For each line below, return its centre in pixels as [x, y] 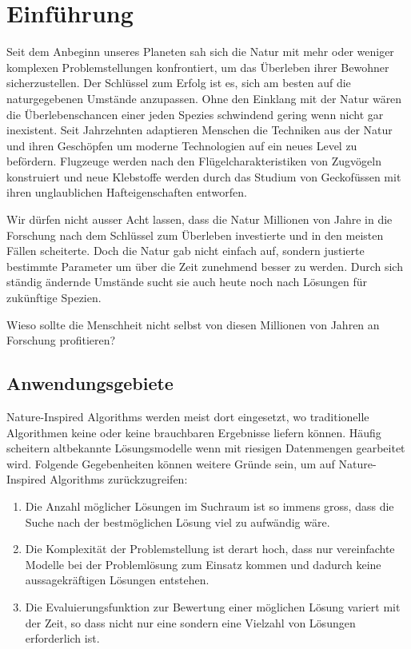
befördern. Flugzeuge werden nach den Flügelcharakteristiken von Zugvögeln [194, 161]
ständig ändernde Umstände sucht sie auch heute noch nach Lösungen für [187, 282]
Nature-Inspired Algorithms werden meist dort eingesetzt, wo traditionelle [188, 417]
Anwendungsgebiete [90, 383]
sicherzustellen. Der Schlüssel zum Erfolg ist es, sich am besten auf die [179, 83]
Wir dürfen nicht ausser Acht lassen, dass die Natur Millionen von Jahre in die [200, 219]
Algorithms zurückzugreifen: [119, 479]
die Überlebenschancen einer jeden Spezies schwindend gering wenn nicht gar [195, 114]
